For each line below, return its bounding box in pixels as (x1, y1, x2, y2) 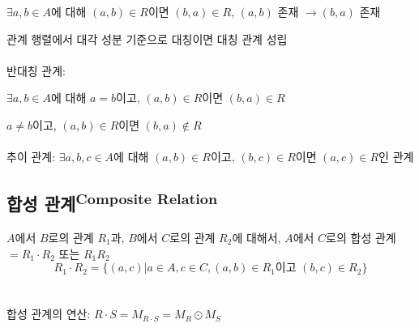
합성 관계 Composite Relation (6, 188, 218, 216)
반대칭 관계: (6, 62, 66, 79)
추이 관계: (6, 148, 56, 165)
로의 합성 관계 (326, 228, 396, 245)
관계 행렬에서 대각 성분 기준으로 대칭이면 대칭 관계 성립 (6, 30, 288, 47)
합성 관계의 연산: (6, 305, 91, 322)
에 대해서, (232, 228, 281, 245)
